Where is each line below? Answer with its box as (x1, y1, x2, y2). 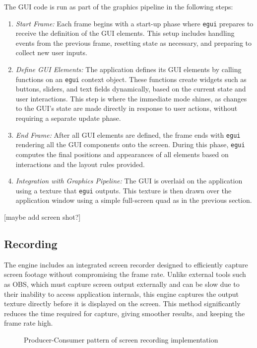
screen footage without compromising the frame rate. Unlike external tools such (4, 269, 246, 279)
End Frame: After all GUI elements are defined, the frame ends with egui (15, 129, 241, 140)
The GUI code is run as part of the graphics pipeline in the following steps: (4, 1, 233, 11)
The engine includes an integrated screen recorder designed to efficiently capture (4, 259, 248, 269)
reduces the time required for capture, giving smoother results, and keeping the (4, 308, 245, 318)
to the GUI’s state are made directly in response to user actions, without (15, 103, 238, 113)
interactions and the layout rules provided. (15, 159, 145, 169)
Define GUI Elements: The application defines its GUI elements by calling (15, 64, 242, 75)
